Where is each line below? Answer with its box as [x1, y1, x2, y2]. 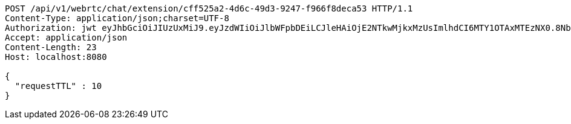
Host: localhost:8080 [5, 52, 107, 62]
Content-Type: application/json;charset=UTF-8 [5, 13, 229, 23]
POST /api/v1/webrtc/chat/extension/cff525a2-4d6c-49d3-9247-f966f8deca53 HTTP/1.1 [5, 4, 413, 13]
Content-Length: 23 [5, 42, 97, 52]
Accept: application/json [5, 33, 128, 42]
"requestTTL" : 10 [15, 81, 102, 91]
